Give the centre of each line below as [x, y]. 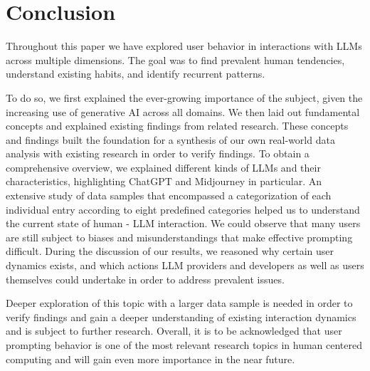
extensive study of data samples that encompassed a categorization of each [169, 195]
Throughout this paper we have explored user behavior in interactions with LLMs [184, 46]
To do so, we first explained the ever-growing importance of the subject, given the [184, 97]
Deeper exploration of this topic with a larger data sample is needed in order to [179, 303]
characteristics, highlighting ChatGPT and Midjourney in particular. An [164, 181]
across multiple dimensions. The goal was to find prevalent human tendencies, [175, 59]
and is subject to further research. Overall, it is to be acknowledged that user [174, 331]
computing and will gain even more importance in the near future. [150, 359]
